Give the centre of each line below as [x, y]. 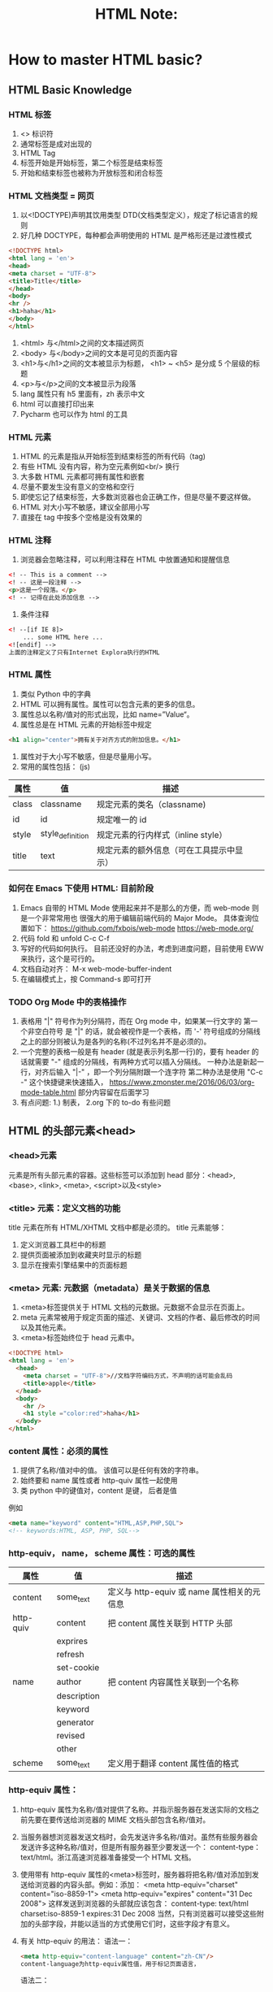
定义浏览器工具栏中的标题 [63, 1245]
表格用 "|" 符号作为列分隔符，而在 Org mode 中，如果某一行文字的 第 [135, 1022]
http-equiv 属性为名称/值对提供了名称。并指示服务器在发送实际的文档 [136, 1809]
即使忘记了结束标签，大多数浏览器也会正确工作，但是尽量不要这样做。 [138, 497]
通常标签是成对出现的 [56, 144]
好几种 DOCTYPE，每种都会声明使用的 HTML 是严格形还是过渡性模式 [136, 236]
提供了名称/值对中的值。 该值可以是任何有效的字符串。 [111, 1470]
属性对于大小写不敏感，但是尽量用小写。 [88, 756]
